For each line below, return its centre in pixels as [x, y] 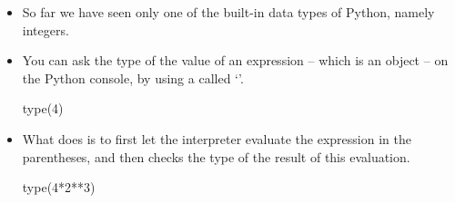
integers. [45, 29]
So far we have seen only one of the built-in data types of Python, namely [228, 12]
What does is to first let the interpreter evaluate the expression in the [217, 138]
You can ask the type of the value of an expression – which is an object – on [235, 60]
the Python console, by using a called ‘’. [133, 77]
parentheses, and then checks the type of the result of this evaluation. [216, 156]
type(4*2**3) [59, 187]
